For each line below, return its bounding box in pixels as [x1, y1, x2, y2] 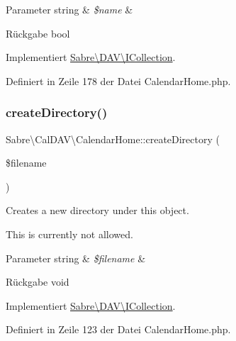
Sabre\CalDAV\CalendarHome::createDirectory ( [6, 131, 220, 146]
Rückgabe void [6, 274, 69, 289]
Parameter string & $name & [6, 2, 133, 16]
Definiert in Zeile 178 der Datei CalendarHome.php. [6, 73, 231, 88]
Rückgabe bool [6, 26, 70, 40]
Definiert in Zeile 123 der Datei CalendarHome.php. [6, 322, 231, 337]
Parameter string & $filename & [6, 250, 146, 265]
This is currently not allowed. [6, 226, 133, 241]
